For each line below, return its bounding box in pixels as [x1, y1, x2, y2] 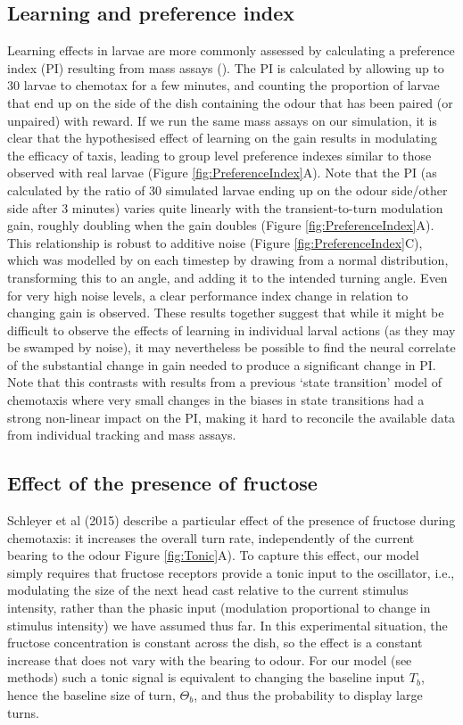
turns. [7, 703, 39, 721]
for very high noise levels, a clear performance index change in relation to [7, 285, 409, 304]
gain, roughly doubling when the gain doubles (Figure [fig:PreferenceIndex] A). [7, 216, 434, 235]
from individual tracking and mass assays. [7, 425, 236, 444]
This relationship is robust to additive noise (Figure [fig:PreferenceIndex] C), [7, 233, 423, 251]
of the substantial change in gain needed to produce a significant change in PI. [7, 355, 436, 374]
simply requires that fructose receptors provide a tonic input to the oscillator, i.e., [7, 563, 455, 581]
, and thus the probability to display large [194, 686, 423, 704]
